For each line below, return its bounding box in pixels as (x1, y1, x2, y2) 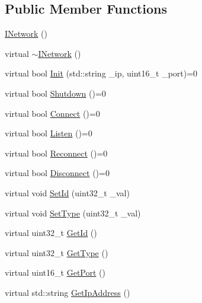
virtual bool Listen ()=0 (5, 127, 92, 139)
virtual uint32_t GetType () (5, 246, 108, 259)
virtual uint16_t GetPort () (5, 266, 105, 279)
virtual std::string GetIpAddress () (5, 286, 130, 298)
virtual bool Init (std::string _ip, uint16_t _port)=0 (5, 67, 198, 79)
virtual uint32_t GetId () (5, 227, 97, 239)
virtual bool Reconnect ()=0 (5, 146, 108, 159)
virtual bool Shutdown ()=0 (5, 87, 106, 99)
